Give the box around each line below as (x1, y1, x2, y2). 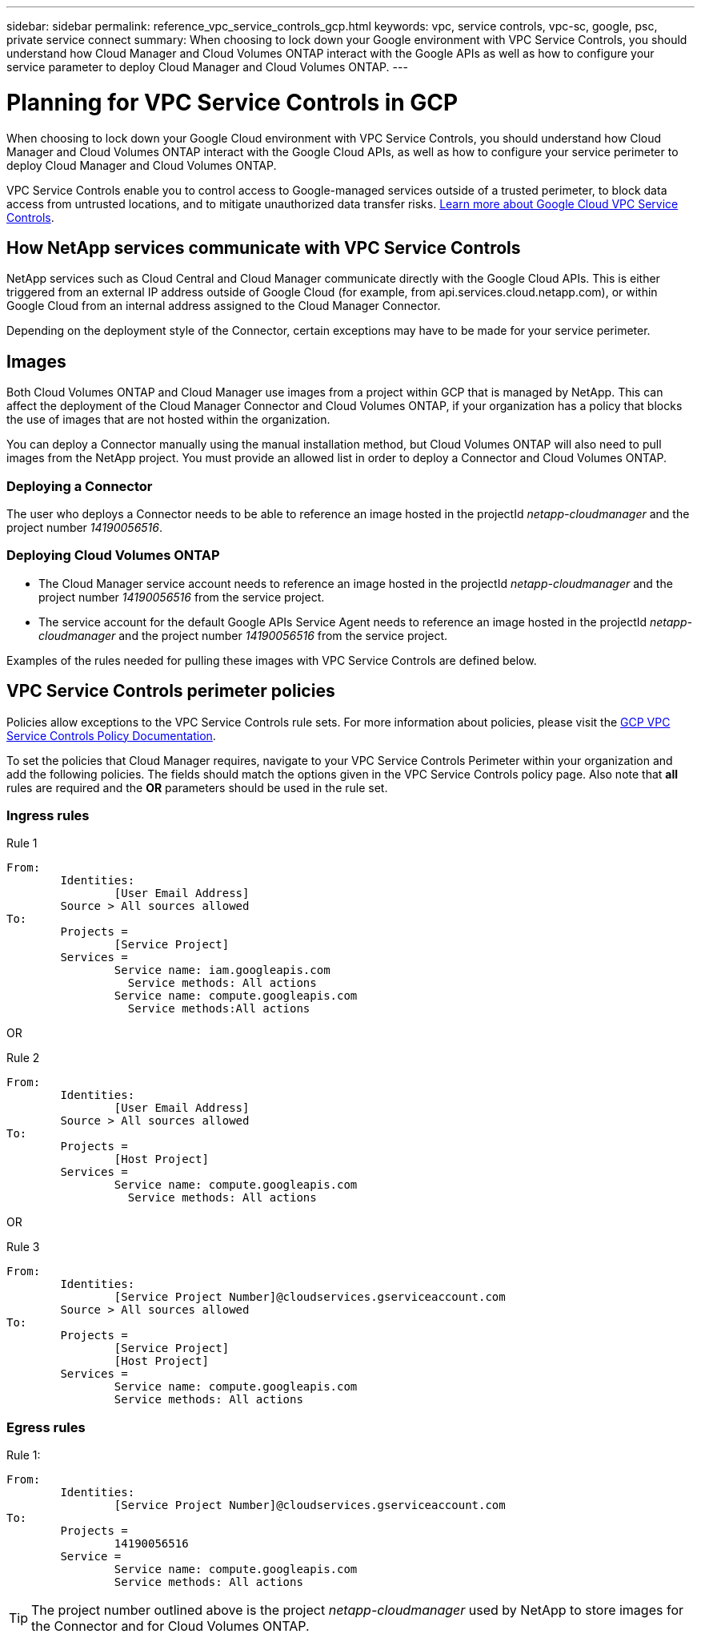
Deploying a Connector (6, 477, 153, 494)
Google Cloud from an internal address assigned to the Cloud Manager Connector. (6, 299, 441, 313)
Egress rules (6, 1419, 86, 1435)
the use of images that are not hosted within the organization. (6, 413, 330, 427)
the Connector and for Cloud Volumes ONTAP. (31, 1618, 310, 1635)
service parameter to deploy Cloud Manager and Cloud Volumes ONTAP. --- (6, 60, 408, 74)
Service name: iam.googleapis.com (114, 964, 330, 977)
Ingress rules (6, 807, 90, 823)
